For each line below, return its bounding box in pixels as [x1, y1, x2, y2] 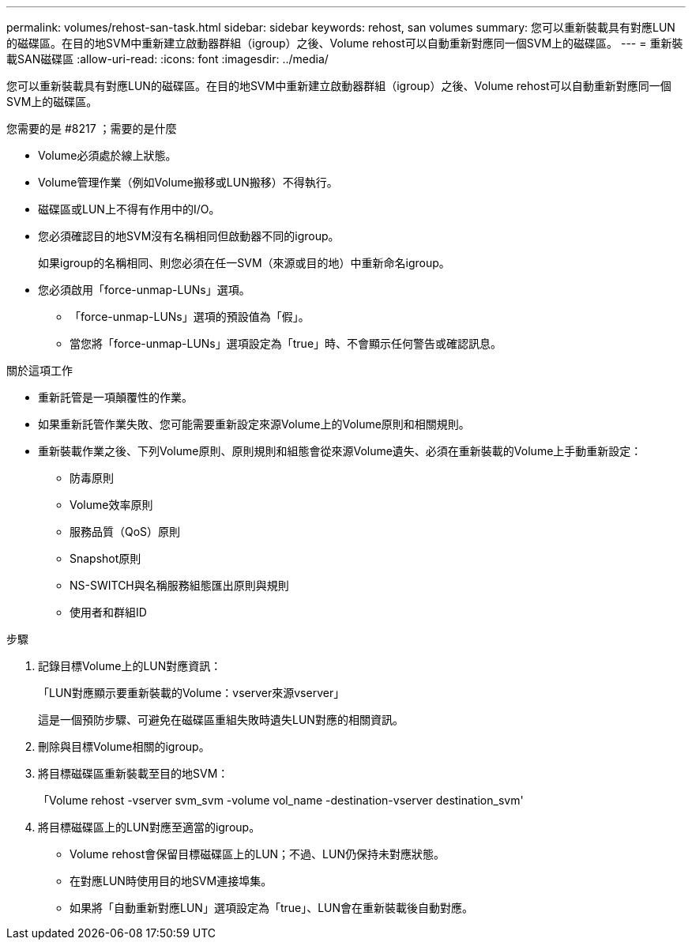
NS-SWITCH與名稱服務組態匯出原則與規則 [70, 579, 289, 592]
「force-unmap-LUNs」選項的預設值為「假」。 [70, 310, 310, 323]
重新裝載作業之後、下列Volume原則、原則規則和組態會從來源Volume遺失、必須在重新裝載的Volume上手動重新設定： [38, 444, 642, 458]
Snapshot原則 [70, 552, 141, 565]
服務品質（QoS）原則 [70, 525, 181, 538]
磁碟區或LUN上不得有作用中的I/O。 [38, 202, 220, 216]
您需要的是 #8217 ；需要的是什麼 [6, 122, 177, 135]
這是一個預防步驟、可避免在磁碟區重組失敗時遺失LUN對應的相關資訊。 [38, 713, 404, 726]
